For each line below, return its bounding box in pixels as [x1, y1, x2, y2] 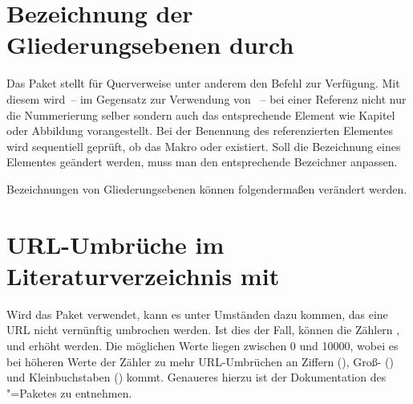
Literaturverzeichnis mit [6, 259, 280, 292]
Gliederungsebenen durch [6, 28, 294, 61]
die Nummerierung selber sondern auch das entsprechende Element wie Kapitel [6, 106, 395, 123]
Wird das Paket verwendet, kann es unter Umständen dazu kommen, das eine [6, 305, 388, 322]
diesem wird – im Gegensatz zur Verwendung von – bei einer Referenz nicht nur [6, 90, 407, 107]
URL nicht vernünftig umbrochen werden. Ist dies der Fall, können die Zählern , [6, 321, 400, 338]
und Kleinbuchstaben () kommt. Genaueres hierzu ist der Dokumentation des [6, 369, 387, 386]
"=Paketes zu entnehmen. [6, 384, 132, 401]
